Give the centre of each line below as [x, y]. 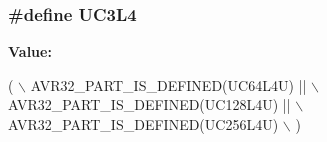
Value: [30, 51]
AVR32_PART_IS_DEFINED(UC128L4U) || [149, 104]
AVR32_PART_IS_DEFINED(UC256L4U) [143, 124]
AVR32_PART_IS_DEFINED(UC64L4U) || [168, 84]
